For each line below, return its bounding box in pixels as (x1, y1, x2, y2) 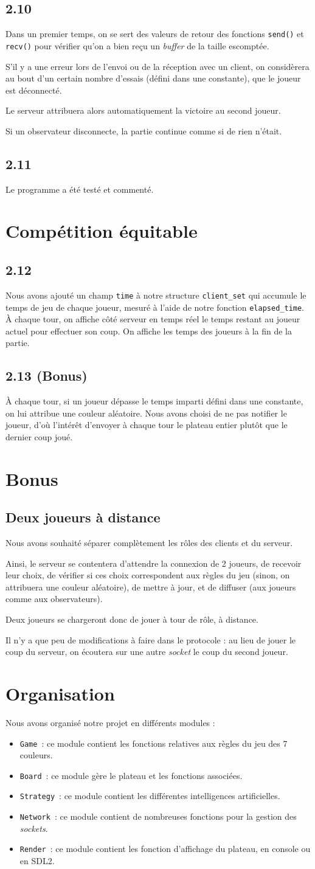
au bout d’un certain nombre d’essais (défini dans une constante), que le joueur (5, 72, 301, 85)
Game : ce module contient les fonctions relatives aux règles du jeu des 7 (19, 736, 288, 749)
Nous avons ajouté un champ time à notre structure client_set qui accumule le (5, 288, 306, 301)
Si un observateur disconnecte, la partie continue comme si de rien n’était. (5, 124, 282, 137)
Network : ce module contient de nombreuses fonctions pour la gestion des (19, 810, 297, 823)
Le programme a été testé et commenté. (5, 182, 154, 195)
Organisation (5, 681, 115, 706)
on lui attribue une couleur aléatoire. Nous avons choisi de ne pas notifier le (5, 406, 287, 419)
